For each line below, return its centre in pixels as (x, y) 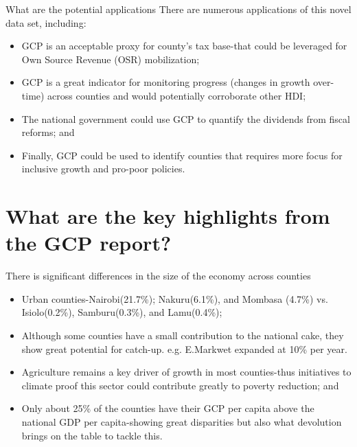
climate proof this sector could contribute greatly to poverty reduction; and (180, 385)
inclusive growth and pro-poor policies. (103, 169)
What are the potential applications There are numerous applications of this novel (178, 9)
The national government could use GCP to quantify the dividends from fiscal (186, 118)
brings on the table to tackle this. (92, 435)
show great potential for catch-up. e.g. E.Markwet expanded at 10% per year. (184, 348)
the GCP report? (89, 243)
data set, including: (46, 22)
